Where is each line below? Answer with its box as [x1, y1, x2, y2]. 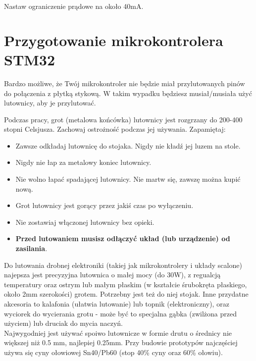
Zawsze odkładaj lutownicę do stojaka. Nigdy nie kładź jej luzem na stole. [15, 140, 241, 151]
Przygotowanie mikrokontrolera [4, 30, 223, 50]
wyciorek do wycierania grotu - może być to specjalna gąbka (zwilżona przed [4, 308, 237, 318]
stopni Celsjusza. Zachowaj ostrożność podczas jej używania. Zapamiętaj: [4, 124, 226, 134]
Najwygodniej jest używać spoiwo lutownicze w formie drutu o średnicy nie [4, 327, 232, 338]
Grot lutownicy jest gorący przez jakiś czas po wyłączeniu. [15, 200, 194, 210]
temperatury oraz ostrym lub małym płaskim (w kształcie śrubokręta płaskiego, [4, 279, 247, 289]
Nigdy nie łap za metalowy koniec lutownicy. [15, 157, 152, 167]
